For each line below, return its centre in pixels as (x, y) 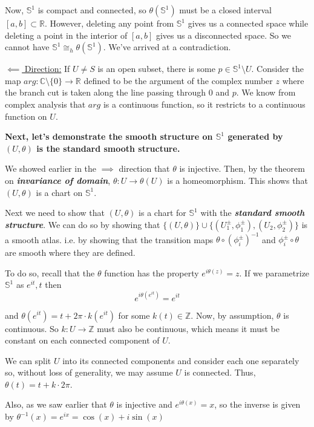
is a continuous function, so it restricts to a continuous (204, 104)
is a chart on (59, 192)
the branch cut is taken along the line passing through (106, 92)
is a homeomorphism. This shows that (237, 180)
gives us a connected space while (248, 23)
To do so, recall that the (50, 272)
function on (26, 116)
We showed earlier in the (51, 168)
